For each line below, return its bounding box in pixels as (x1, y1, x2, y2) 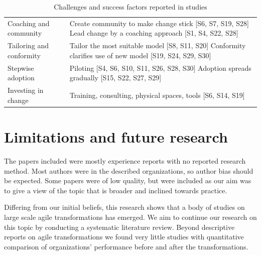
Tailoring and (8, 40, 49, 51)
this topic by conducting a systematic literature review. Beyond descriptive (4, 221, 235, 232)
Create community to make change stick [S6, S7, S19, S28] (69, 18, 249, 28)
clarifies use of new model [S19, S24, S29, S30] (69, 50, 211, 60)
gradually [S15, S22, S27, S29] (69, 72, 162, 83)
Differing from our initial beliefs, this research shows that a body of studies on (4, 202, 245, 212)
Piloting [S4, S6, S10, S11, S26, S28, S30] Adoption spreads (69, 62, 251, 73)
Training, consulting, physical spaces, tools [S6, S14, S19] (69, 89, 245, 100)
